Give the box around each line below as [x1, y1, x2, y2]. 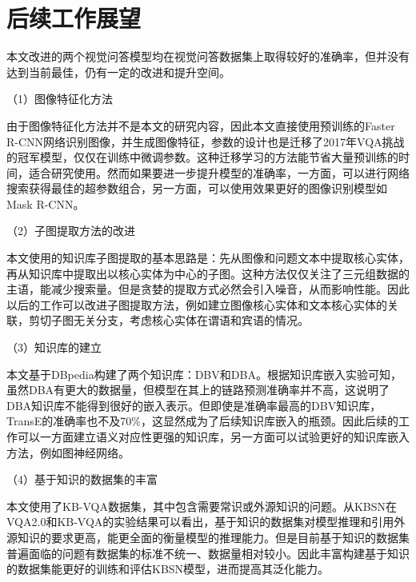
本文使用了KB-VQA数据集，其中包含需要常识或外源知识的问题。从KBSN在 [6, 497, 398, 514]
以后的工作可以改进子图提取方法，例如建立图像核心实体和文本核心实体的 [6, 296, 387, 313]
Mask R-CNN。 [6, 195, 85, 212]
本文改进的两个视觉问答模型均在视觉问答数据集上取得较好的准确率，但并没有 [6, 48, 410, 65]
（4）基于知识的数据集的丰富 [6, 471, 158, 488]
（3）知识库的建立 [6, 339, 102, 356]
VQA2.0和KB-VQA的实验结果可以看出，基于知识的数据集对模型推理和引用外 [6, 513, 406, 530]
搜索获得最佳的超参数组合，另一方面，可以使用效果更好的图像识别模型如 [6, 180, 387, 197]
